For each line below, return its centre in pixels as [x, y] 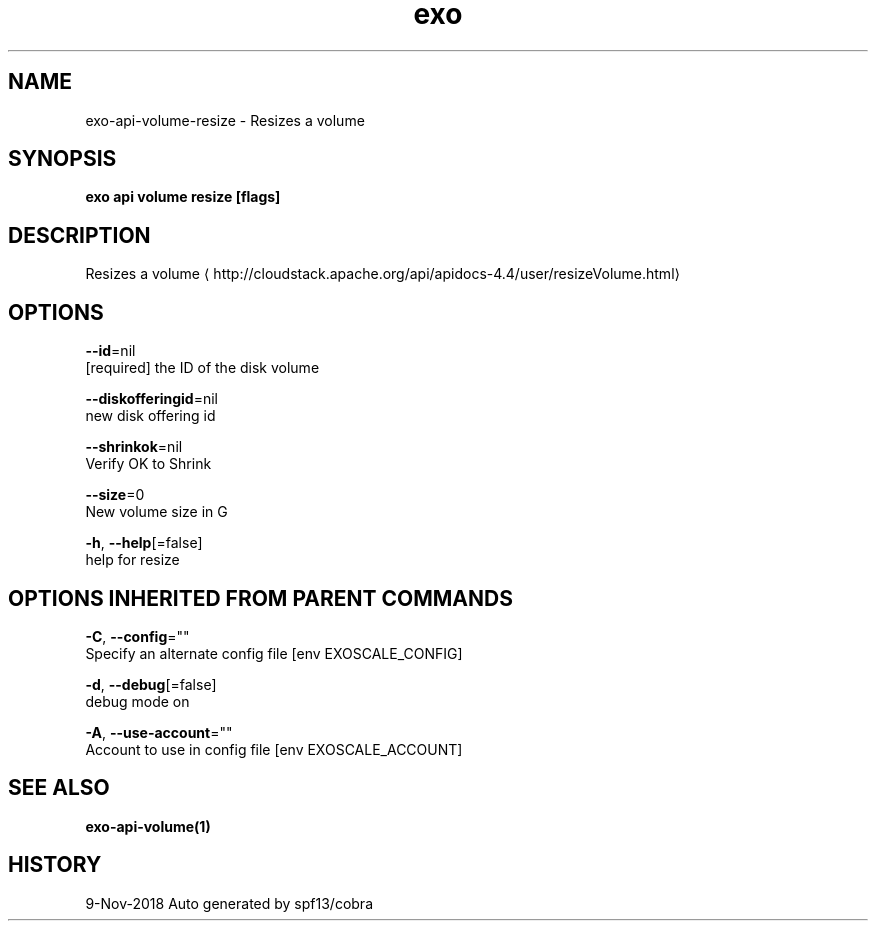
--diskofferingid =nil [152, 399]
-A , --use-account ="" [159, 732]
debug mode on [137, 701]
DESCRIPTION [79, 235]
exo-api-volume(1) [148, 826]
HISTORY [55, 865]
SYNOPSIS [62, 159]
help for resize [132, 560]
